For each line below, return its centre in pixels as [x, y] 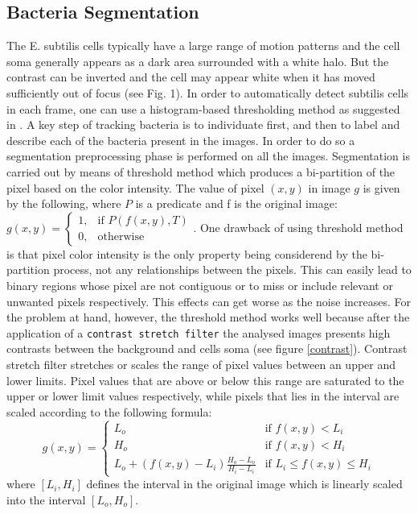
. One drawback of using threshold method [298, 227]
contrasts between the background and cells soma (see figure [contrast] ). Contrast [207, 348]
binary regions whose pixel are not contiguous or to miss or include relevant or [200, 285]
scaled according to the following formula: [109, 411]
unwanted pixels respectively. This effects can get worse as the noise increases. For [209, 301]
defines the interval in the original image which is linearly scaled [244, 484]
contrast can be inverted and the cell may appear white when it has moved [191, 77]
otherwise [121, 237]
